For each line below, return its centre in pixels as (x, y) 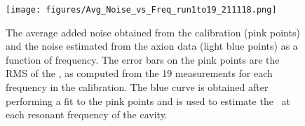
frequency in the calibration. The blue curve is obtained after (137, 87)
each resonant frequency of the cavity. (87, 114)
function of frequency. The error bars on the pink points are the (143, 59)
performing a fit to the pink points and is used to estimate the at (148, 100)
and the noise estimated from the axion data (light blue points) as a (152, 46)
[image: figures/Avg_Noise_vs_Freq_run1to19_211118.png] (141, 10)
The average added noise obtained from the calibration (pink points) (153, 32)
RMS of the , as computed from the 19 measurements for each (139, 73)
